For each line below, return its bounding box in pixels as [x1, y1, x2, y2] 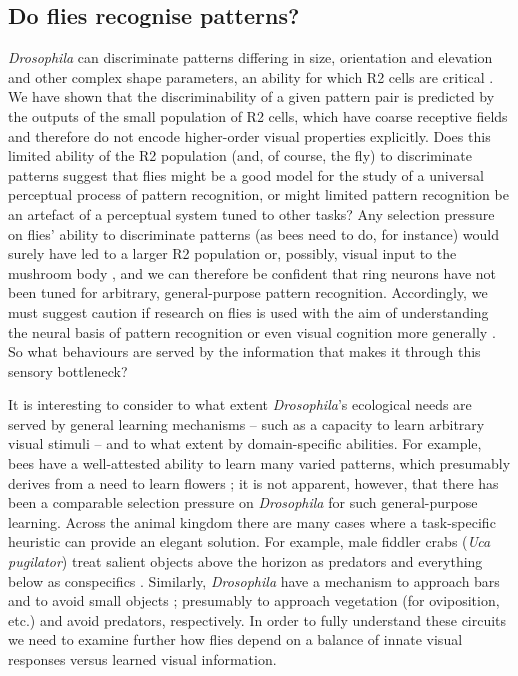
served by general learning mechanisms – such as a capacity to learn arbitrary [8, 413, 485, 434]
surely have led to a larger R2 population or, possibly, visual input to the [8, 243, 457, 264]
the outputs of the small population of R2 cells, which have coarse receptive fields [8, 105, 508, 126]
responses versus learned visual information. [8, 649, 277, 670]
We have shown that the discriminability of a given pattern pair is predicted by [8, 86, 495, 107]
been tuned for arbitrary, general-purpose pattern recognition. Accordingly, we [8, 282, 488, 303]
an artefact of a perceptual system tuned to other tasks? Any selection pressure [8, 203, 495, 224]
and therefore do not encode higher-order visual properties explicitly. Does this [8, 125, 491, 146]
